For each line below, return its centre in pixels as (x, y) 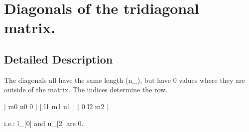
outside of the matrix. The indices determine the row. (86, 90)
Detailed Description (59, 59)
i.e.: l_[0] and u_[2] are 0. (44, 123)
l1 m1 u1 (57, 106)
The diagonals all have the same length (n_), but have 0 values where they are (124, 80)
